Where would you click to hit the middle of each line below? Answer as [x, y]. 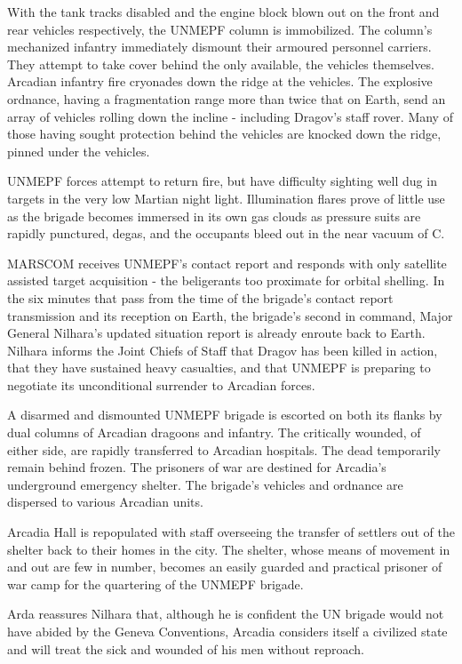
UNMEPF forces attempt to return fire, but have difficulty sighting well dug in [222, 181]
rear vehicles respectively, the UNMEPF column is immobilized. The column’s [220, 29]
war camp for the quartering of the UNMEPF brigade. [155, 584]
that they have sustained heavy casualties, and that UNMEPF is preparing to [219, 368]
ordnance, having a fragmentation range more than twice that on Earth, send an [227, 98]
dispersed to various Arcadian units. [105, 502]
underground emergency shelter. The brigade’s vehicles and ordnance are [205, 484]
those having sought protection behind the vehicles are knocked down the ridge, [224, 134]
